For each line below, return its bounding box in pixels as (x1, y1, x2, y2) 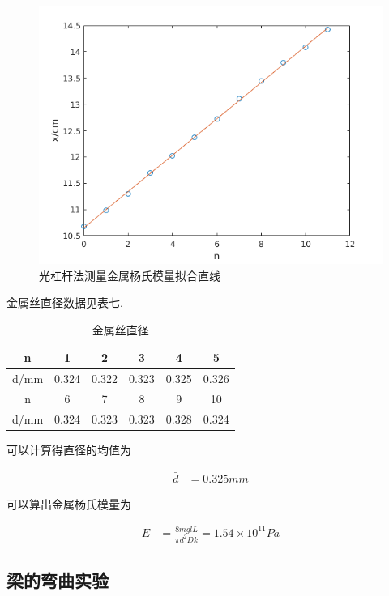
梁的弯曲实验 (6, 568, 109, 593)
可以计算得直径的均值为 (6, 441, 131, 458)
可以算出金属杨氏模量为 (6, 495, 131, 512)
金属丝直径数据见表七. (6, 294, 123, 311)
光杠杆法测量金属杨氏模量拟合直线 (39, 266, 220, 283)
